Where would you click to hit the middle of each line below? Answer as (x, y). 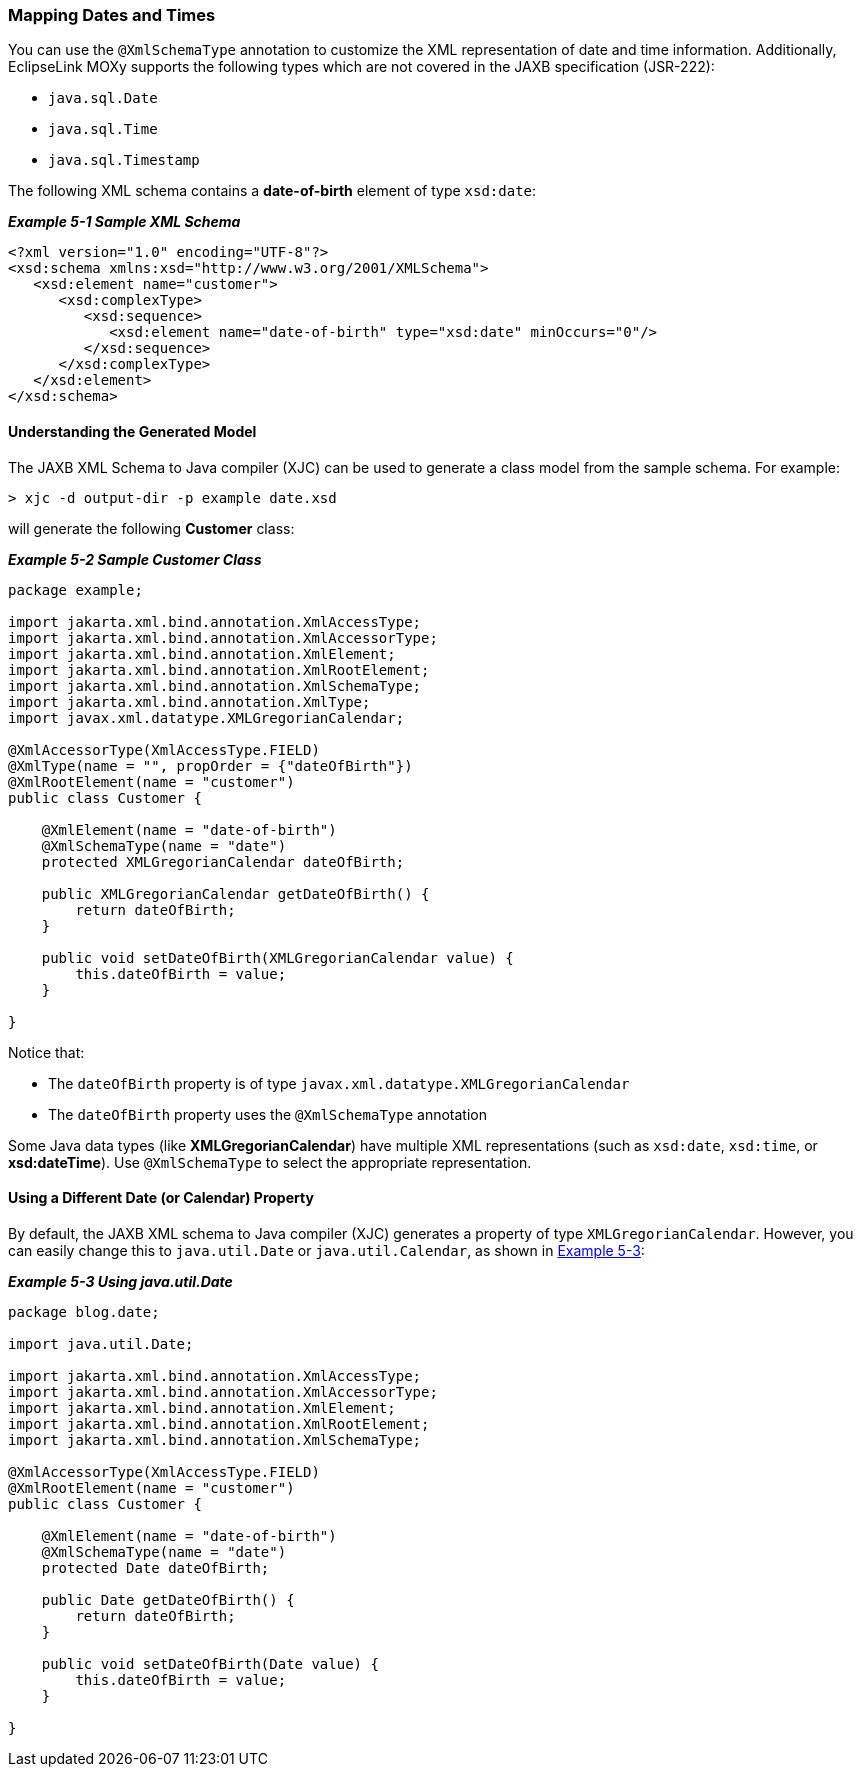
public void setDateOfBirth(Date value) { (210, 1663)
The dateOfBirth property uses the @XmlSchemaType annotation (267, 1114)
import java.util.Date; (101, 1343)
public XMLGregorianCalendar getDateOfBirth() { (235, 893)
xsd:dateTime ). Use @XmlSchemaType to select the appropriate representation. (270, 1162)
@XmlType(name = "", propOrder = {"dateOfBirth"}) (210, 765)
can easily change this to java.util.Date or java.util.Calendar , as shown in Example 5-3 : (326, 1250)
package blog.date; (84, 1311)
